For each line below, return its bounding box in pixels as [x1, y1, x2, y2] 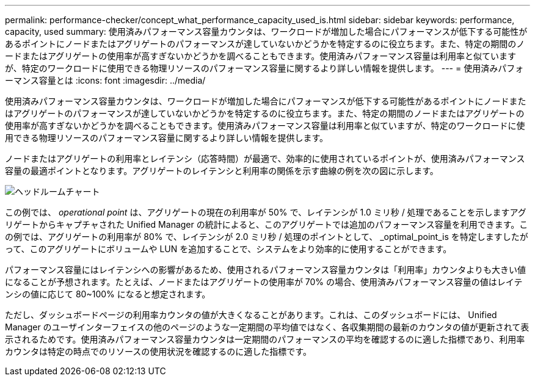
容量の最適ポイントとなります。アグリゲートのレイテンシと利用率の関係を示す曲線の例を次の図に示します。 [5, 165, 439, 176]
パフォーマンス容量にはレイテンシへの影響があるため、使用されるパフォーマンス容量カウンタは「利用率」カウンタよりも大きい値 [5, 264, 526, 275]
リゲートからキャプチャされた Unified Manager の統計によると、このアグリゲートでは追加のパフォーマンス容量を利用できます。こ [5, 219, 528, 230]
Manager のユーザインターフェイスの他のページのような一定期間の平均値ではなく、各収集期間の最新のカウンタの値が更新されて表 [5, 322, 530, 332]
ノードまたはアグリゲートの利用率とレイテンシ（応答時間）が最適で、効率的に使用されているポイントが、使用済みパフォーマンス [5, 153, 525, 164]
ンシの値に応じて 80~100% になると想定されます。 [5, 289, 211, 299]
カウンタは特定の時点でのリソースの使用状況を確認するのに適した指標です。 [5, 346, 311, 357]
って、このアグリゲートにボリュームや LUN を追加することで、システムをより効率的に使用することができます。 [5, 244, 452, 254]
